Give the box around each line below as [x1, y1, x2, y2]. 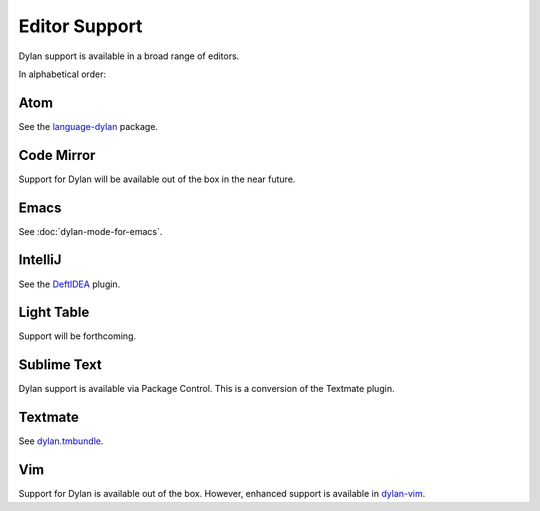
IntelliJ [18, 251, 62, 269]
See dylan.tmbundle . [18, 435, 104, 447]
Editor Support [18, 15, 143, 37]
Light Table [18, 304, 90, 321]
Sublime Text [18, 356, 102, 374]
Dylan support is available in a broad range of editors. [18, 50, 240, 62]
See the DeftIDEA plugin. [18, 278, 121, 290]
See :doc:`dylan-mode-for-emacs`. [18, 225, 163, 237]
